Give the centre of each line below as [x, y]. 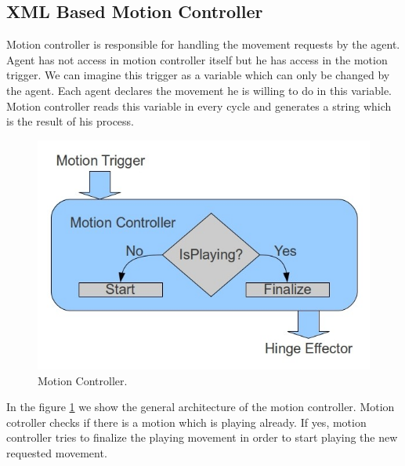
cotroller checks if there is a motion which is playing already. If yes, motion [186, 422]
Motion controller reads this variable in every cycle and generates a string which [199, 106]
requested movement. [57, 453]
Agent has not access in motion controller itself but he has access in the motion [197, 59]
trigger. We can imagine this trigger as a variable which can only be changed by [198, 75]
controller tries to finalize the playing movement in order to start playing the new [202, 437]
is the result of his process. [71, 121]
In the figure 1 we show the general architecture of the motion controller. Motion [201, 407]
